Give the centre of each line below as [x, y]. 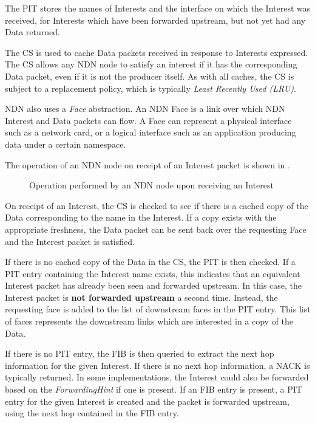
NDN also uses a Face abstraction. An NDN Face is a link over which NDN [145, 108]
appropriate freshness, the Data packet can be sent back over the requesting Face [156, 229]
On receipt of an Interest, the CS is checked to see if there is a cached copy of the [157, 205]
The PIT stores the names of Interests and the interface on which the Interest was [158, 8]
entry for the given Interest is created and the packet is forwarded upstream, [147, 401]
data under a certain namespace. [66, 144]
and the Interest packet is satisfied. [70, 241]
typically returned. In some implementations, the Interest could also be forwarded [157, 377]
